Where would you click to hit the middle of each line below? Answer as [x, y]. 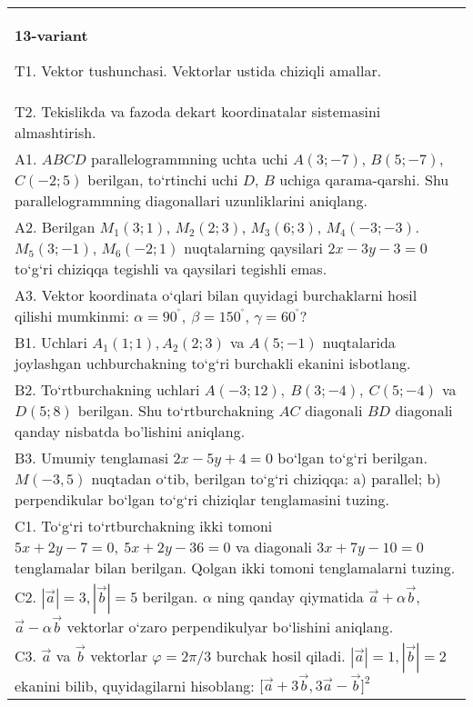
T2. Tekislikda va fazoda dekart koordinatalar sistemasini [198, 111]
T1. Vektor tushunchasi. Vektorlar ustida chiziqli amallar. [198, 70]
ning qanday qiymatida [290, 597]
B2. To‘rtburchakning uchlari [107, 389]
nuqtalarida [359, 342]
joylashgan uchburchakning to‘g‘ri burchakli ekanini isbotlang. [213, 363]
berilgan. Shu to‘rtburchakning [176, 410]
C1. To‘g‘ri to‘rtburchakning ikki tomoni [144, 526]
